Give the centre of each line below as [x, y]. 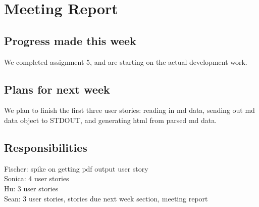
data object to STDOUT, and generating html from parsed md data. [111, 120]
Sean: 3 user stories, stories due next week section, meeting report [106, 198]
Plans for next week [57, 89]
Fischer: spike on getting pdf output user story [76, 168]
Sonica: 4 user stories [37, 178]
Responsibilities [46, 147]
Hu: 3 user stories [31, 188]
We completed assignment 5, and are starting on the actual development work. [126, 61]
